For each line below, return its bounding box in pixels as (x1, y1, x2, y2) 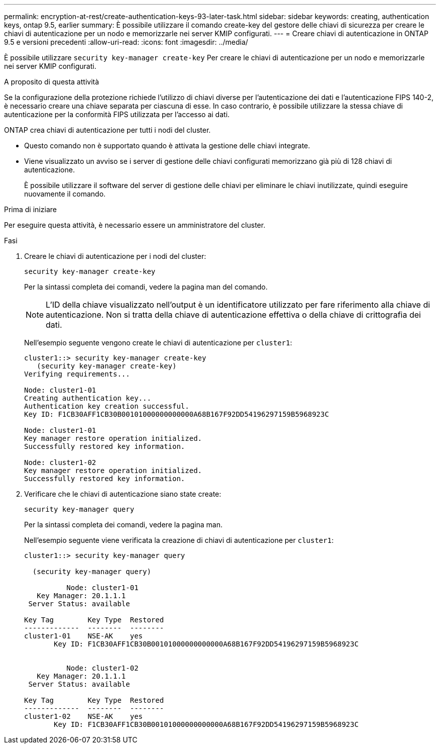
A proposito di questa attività (4, 77, 99, 86)
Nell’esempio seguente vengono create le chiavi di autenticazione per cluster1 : (24, 338, 292, 347)
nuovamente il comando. (24, 190, 106, 198)
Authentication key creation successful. (24, 402, 189, 410)
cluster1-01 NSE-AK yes (24, 632, 143, 640)
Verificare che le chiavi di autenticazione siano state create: (24, 490, 222, 498)
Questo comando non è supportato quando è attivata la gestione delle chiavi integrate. (24, 141, 310, 150)
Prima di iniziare (4, 205, 57, 214)
